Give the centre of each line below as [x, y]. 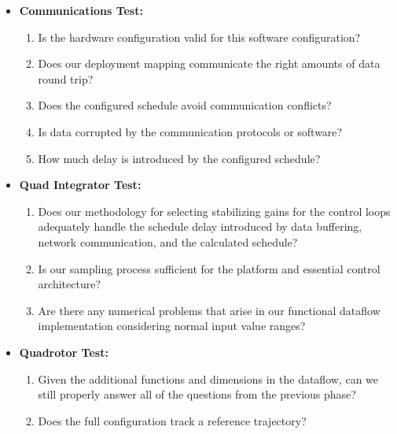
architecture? [70, 284]
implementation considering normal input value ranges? [172, 326]
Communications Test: [81, 10]
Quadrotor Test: [64, 352]
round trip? [66, 78]
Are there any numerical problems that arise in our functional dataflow [209, 310]
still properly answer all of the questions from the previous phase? [197, 394]
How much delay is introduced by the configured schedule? [179, 158]
